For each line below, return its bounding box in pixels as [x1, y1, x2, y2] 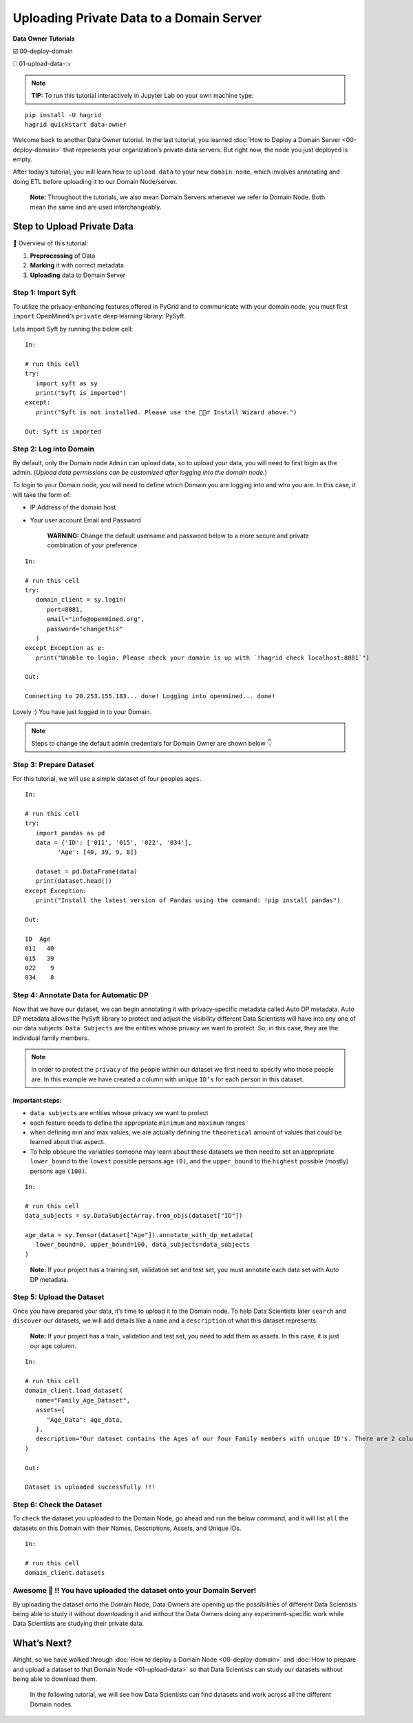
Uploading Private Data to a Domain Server [12, 10, 262, 26]
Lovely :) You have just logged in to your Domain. [12, 707, 152, 716]
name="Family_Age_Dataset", [35, 1396, 131, 1404]
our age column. [30, 1341, 77, 1350]
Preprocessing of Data [30, 252, 96, 260]
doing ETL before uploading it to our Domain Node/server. [12, 177, 178, 185]
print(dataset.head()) [35, 877, 113, 885]
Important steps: [12, 1096, 62, 1104]
